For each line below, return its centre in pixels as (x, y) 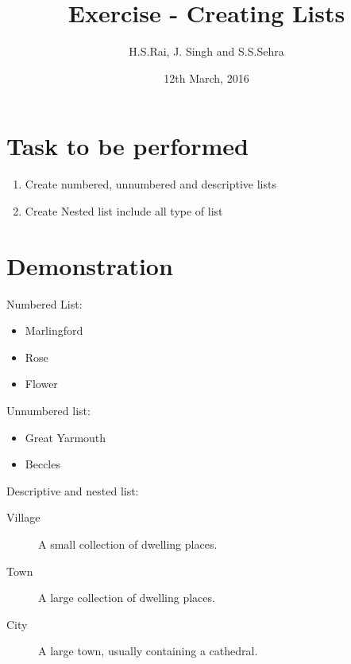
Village (23, 517)
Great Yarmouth (66, 437)
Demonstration (90, 265)
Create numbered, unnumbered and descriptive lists (150, 184)
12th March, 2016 (206, 78)
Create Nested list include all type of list (124, 210)
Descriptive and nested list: (73, 490)
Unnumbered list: (48, 410)
